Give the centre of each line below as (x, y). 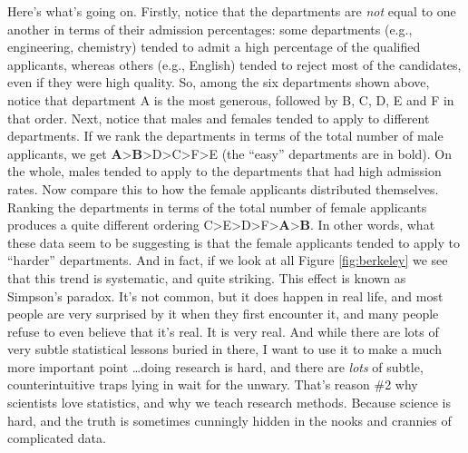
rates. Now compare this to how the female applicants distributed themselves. (223, 188)
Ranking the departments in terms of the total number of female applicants (217, 207)
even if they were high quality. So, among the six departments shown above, (219, 82)
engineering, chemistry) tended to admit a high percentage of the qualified (214, 47)
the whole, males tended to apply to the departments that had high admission (224, 171)
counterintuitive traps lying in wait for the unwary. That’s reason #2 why (213, 384)
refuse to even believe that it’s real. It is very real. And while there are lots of (223, 331)
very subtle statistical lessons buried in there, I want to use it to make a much (224, 349)
